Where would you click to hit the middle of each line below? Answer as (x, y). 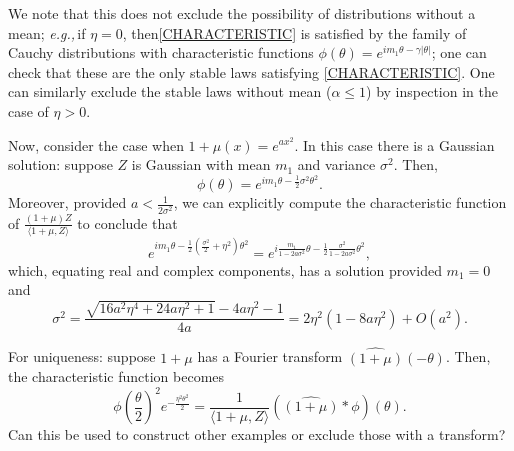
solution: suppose (60, 164)
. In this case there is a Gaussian (394, 144)
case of (28, 110)
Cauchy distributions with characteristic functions (161, 52)
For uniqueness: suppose (82, 356)
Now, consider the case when (96, 144)
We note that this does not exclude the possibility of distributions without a (242, 13)
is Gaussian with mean (201, 164)
